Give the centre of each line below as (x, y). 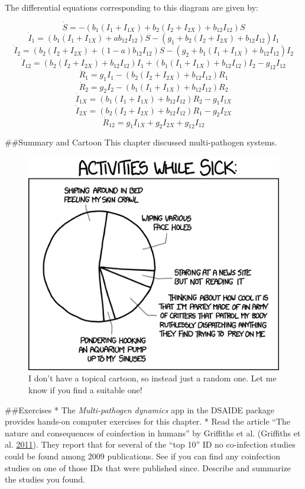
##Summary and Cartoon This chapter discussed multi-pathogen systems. (141, 142)
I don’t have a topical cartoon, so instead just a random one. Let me (152, 378)
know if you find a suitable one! (85, 389)
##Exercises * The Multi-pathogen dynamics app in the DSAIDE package (140, 409)
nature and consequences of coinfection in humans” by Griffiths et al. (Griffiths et (153, 433)
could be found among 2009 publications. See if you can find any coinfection (143, 456)
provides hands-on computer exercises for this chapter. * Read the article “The (147, 421)
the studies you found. (45, 479)
